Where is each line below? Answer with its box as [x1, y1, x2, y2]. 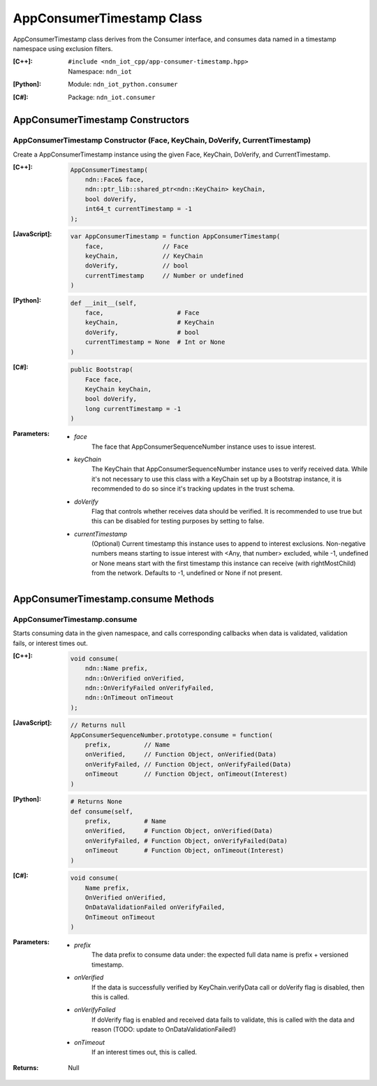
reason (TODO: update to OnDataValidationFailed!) [91, 1025, 237, 1034]
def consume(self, [70, 807, 133, 816]
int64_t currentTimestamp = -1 [84, 205, 192, 213]
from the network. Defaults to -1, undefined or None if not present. [91, 569, 283, 577]
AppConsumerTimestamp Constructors [13, 114, 190, 126]
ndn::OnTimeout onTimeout [84, 694, 174, 702]
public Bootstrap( [70, 365, 133, 374]
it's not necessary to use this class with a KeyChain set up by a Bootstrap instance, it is [91, 475, 342, 483]
